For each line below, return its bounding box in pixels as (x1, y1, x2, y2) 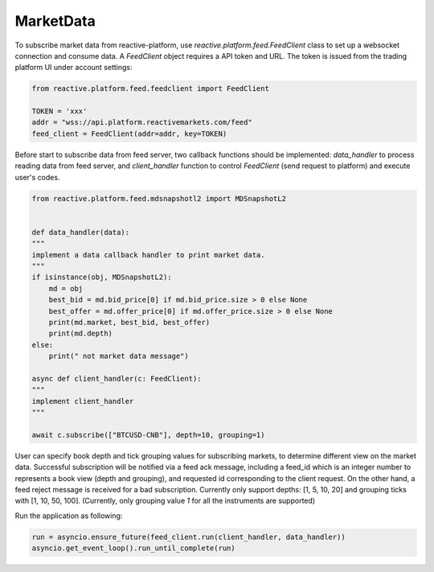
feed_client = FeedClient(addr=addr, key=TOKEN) (31, 129, 227, 138)
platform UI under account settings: (14, 63, 133, 72)
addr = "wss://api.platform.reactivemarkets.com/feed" (31, 117, 252, 127)
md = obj (48, 284, 84, 293)
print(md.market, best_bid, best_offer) (48, 318, 211, 327)
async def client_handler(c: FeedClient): (31, 374, 202, 383)
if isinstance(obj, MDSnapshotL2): (31, 273, 172, 282)
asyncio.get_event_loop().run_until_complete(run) (31, 544, 236, 553)
